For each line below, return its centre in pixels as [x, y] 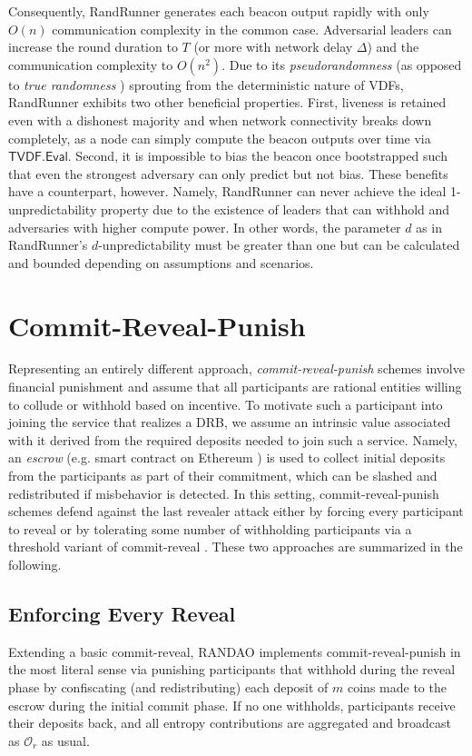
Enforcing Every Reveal [122, 613]
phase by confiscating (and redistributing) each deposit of [168, 686]
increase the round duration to [93, 47]
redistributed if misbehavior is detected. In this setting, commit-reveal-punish [224, 493]
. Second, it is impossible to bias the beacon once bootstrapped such [257, 156]
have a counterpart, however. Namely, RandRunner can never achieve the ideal [227, 191]
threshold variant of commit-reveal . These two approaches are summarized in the [236, 547]
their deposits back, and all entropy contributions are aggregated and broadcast [230, 723]
